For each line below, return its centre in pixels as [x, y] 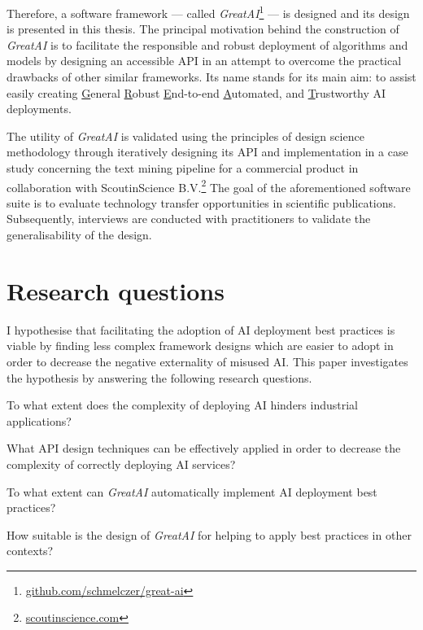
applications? [39, 420]
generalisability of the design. [79, 235]
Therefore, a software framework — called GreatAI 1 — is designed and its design [208, 12]
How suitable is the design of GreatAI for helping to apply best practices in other [209, 534]
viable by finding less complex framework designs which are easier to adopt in [200, 346]
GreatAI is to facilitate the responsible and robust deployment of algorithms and [207, 44]
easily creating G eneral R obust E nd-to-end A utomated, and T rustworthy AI [196, 92]
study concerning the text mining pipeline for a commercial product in [183, 168]
